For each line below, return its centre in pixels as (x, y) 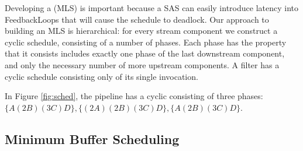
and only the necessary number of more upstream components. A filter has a (142, 64)
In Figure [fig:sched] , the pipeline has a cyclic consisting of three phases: (134, 96)
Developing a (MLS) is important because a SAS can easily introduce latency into (151, 8)
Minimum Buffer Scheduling (92, 138)
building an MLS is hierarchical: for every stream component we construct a (141, 31)
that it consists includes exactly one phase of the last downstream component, (145, 53)
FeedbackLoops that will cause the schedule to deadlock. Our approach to (137, 19)
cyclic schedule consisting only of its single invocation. (101, 76)
